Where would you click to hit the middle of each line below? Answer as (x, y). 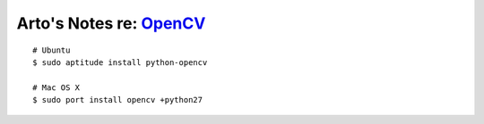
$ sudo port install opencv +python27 (118, 100)
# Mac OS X (56, 87)
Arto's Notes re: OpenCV (111, 23)
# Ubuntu (52, 50)
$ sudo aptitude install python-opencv (120, 62)
